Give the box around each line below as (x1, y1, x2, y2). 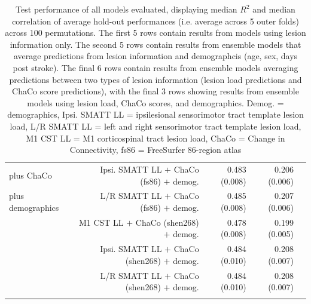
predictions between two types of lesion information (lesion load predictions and (9, 73, 302, 85)
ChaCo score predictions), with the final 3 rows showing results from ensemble (12, 85, 299, 97)
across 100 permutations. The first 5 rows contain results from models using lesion (5, 26, 306, 39)
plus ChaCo (9, 168, 52, 181)
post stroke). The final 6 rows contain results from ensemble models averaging (13, 61, 298, 73)
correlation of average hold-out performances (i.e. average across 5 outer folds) (12, 14, 299, 27)
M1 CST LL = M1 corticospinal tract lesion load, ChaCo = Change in (26, 131, 285, 144)
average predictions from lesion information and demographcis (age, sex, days (13, 50, 298, 62)
